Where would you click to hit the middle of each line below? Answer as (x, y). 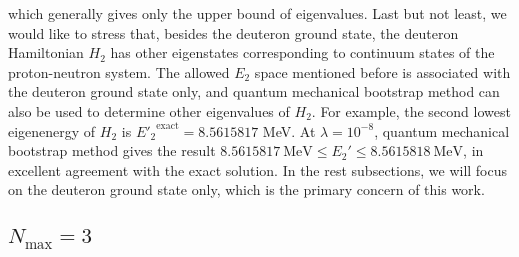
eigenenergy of (52, 130)
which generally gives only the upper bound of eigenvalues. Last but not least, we (257, 13)
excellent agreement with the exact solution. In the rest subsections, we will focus (258, 169)
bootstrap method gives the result (112, 150)
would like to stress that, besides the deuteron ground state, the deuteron (233, 32)
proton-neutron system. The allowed (119, 71)
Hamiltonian (46, 52)
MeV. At (289, 130)
